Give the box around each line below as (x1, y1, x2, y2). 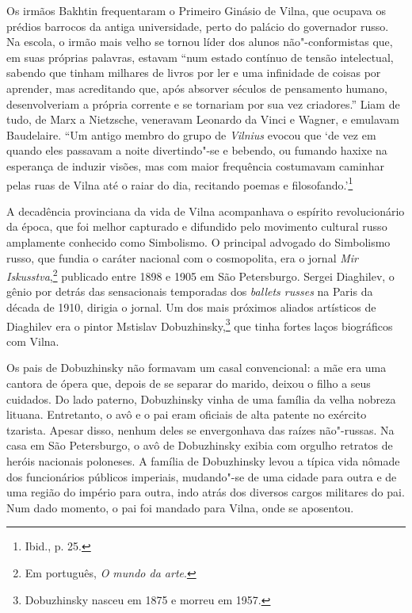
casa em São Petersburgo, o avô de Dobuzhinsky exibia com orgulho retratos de (6, 437, 393, 454)
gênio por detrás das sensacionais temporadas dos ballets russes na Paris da (6, 283, 373, 300)
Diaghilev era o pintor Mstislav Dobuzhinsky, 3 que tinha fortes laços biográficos (6, 315, 393, 334)
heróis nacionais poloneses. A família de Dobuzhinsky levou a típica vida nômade (6, 453, 400, 469)
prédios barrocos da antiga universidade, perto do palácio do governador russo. (6, 17, 389, 34)
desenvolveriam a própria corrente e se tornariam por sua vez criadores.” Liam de (6, 95, 400, 112)
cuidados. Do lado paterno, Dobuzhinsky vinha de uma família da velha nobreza (6, 390, 396, 407)
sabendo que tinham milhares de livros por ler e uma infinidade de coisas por (6, 64, 381, 81)
